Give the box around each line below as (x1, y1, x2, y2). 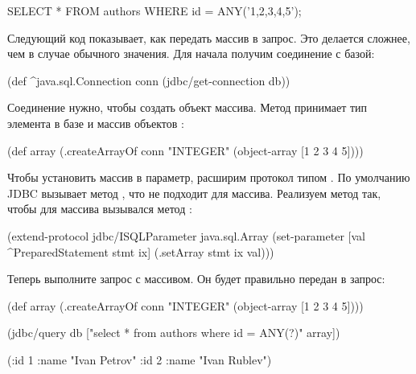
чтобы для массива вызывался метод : (7, 200, 192, 217)
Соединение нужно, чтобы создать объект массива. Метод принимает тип (7, 99, 368, 116)
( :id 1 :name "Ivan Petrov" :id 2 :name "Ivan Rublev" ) (7, 351, 272, 368)
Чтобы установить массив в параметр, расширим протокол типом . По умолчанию (7, 169, 410, 186)
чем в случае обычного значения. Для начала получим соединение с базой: (7, 45, 375, 62)
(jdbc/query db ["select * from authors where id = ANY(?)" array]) (7, 324, 340, 341)
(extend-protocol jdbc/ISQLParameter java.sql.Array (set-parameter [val (7, 227, 365, 244)
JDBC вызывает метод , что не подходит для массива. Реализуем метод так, (7, 184, 381, 201)
